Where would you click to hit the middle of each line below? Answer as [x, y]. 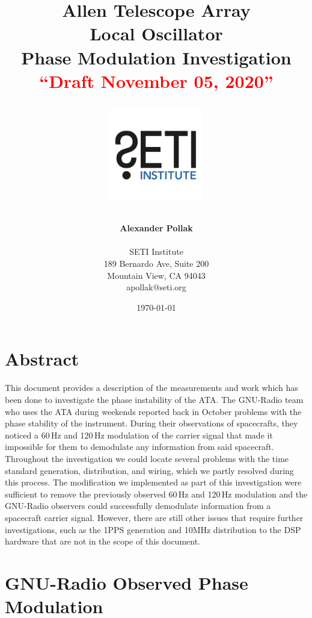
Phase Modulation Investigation [156, 57]
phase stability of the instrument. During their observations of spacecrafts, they [151, 423]
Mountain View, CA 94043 [156, 275]
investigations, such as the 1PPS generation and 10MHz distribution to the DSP [153, 529]
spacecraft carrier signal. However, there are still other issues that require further [154, 517]
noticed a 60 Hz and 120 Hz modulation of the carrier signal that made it [139, 435]
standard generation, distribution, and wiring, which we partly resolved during [149, 470]
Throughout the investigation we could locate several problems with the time [147, 458]
